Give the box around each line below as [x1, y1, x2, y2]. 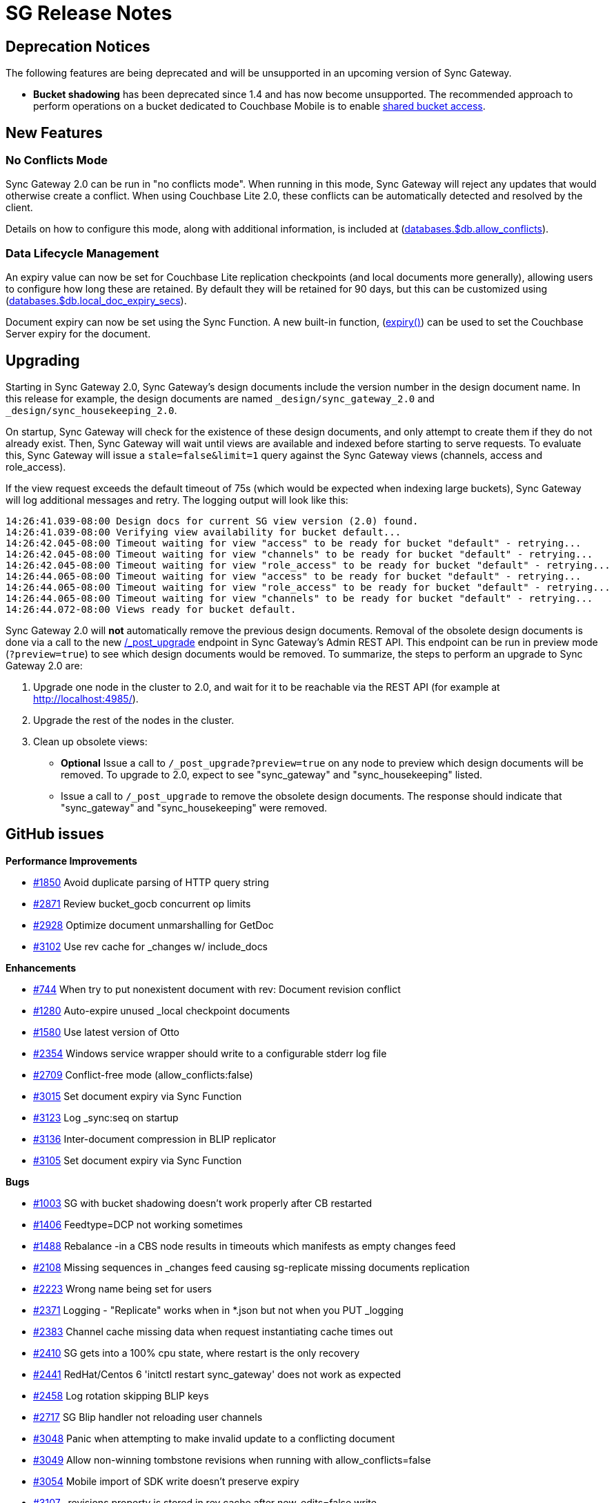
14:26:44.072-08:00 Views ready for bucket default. [6, 603, 297, 615]
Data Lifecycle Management [6, 246, 159, 260]
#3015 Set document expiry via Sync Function [33, 1090, 242, 1102]
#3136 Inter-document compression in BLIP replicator [33, 1132, 276, 1145]
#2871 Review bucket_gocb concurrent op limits [33, 897, 251, 910]
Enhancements [6, 961, 77, 974]
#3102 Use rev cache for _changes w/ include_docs [33, 940, 268, 952]
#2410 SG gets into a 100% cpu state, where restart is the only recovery [33, 1346, 360, 1359]
